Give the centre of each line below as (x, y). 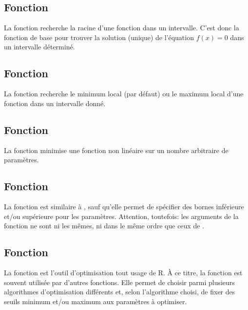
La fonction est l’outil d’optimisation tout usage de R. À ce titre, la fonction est (123, 272)
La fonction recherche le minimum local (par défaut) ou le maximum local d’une (124, 94)
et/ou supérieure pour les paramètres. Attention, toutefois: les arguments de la (121, 216)
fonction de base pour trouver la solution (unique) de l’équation (99, 37)
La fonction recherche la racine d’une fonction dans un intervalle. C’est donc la (122, 28)
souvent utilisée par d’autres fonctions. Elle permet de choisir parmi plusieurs (119, 282)
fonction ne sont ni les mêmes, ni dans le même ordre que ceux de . (104, 226)
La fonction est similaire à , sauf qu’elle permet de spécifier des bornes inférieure (124, 206)
